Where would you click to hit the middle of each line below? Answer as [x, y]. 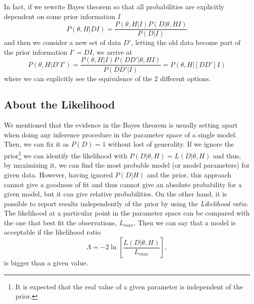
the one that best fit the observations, [61, 222]
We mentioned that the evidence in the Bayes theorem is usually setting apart [121, 125]
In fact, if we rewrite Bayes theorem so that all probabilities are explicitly [114, 6]
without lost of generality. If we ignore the [171, 144]
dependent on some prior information [60, 16]
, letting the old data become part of [186, 42]
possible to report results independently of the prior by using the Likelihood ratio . [126, 203]
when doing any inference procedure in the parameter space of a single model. [121, 134]
